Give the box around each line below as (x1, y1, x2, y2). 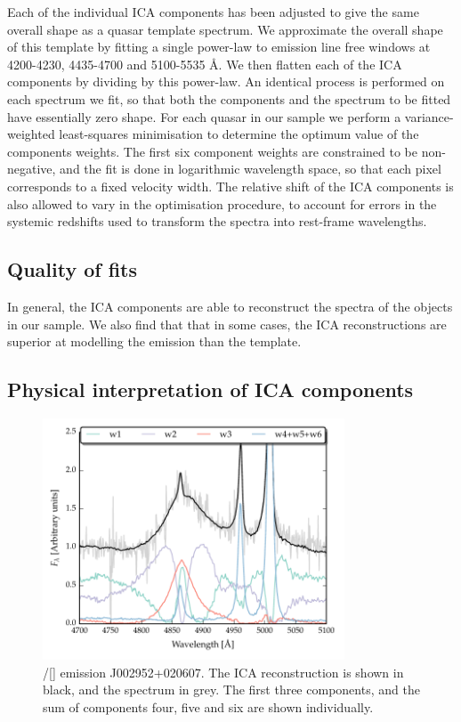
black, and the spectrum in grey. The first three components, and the (43, 680, 420, 699)
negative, (7, 159, 56, 178)
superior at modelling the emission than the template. (7, 332, 302, 351)
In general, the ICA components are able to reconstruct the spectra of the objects (7, 296, 453, 315)
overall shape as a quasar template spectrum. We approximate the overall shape (7, 20, 443, 38)
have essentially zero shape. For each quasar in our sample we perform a (7, 107, 401, 126)
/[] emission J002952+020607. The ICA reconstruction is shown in (43, 662, 404, 681)
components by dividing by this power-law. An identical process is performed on (7, 72, 445, 91)
